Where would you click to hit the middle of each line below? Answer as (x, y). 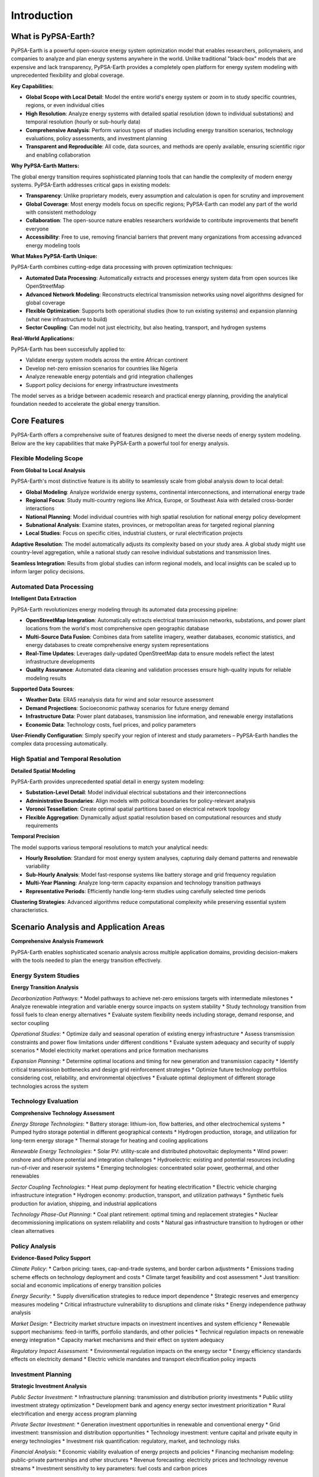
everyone (37, 229)
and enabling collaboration (58, 155)
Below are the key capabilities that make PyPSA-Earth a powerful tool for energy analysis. (120, 443)
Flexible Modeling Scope (47, 458)
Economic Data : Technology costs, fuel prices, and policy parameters (111, 724)
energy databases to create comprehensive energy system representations (117, 645)
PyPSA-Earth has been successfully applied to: (68, 349)
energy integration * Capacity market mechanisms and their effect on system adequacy (118, 1340)
